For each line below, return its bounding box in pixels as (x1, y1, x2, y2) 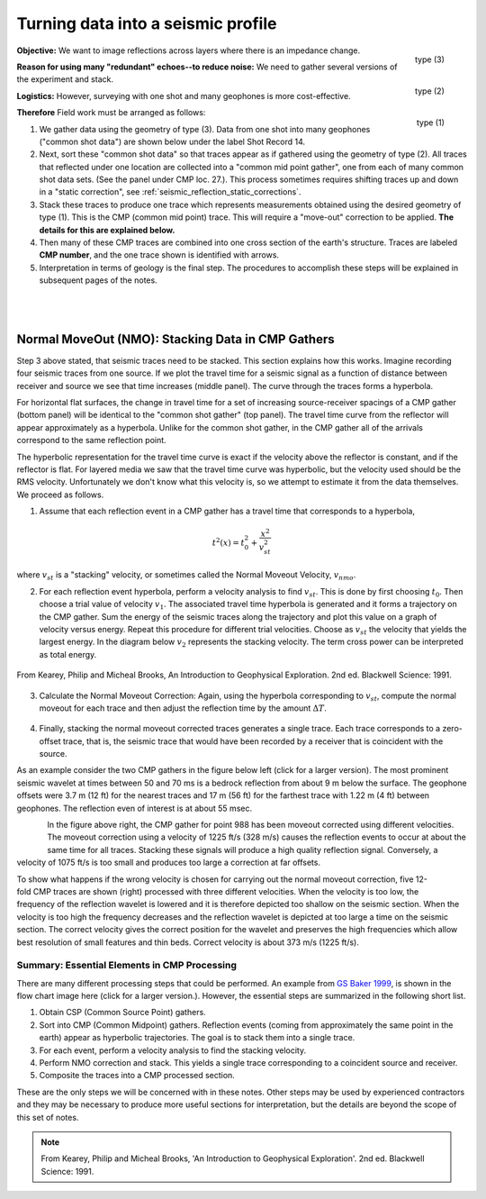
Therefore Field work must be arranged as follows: (16, 107, 206, 118)
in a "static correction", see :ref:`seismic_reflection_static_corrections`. (39, 186, 301, 197)
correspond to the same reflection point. (16, 435, 166, 446)
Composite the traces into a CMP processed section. (39, 1070, 236, 1081)
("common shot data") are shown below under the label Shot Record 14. (39, 136, 306, 147)
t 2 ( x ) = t (211, 536, 245, 548)
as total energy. (39, 649, 97, 659)
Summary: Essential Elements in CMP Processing (16, 959, 238, 972)
